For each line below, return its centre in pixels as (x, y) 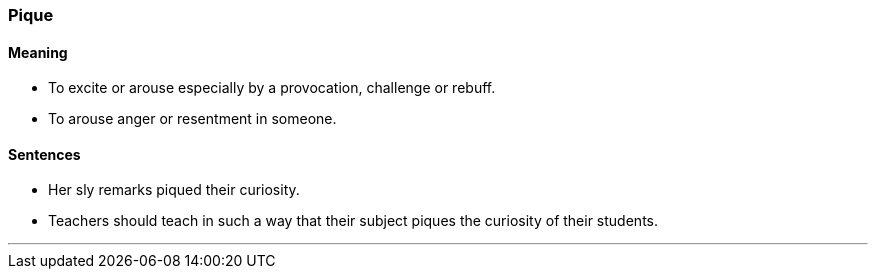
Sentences (44, 154)
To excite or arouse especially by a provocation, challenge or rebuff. (272, 88)
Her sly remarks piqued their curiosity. (174, 190)
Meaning (38, 52)
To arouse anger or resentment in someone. (192, 119)
